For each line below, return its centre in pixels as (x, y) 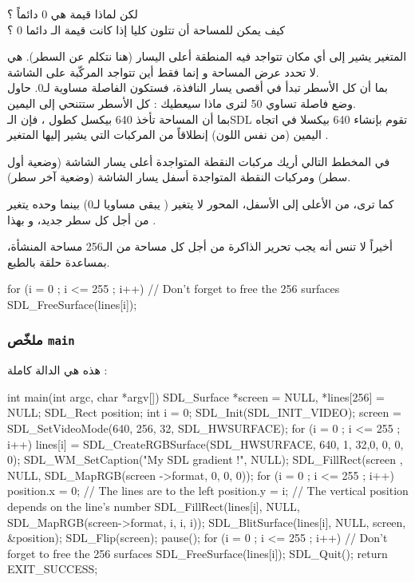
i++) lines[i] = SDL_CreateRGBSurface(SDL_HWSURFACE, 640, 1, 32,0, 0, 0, (206, 443)
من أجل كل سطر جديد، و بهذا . (82, 219)
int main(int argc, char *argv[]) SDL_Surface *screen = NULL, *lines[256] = (196, 396)
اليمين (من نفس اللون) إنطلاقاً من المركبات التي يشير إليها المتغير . (168, 135)
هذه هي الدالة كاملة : (57, 370)
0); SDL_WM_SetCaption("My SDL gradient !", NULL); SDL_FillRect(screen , (205, 459)
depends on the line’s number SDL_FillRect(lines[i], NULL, (154, 507)
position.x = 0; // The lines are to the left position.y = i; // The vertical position (208, 491)
